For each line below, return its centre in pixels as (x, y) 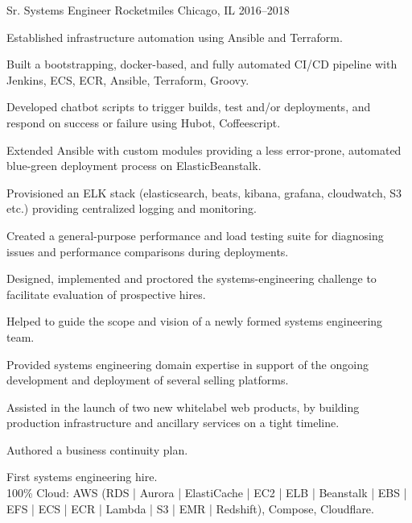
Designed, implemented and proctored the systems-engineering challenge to (192, 278)
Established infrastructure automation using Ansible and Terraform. (175, 37)
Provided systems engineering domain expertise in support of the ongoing (187, 364)
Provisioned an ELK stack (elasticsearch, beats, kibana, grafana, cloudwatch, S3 (204, 192)
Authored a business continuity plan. (97, 449)
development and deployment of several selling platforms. (148, 380)
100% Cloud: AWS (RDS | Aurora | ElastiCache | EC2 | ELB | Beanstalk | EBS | (207, 493)
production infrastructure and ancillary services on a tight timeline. (173, 423)
